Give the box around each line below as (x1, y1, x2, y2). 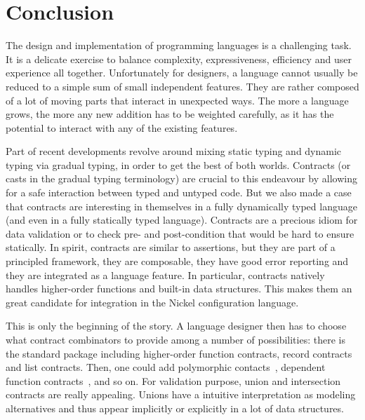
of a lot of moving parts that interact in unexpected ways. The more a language (6, 93, 349, 107)
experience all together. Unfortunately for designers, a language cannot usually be (6, 65, 358, 80)
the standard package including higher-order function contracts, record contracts (6, 346, 352, 360)
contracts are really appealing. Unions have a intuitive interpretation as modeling (6, 387, 356, 402)
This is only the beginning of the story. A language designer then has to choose (6, 318, 347, 333)
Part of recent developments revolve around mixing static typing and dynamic (6, 144, 342, 158)
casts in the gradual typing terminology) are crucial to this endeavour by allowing (6, 171, 357, 186)
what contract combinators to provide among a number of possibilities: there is (6, 332, 345, 346)
